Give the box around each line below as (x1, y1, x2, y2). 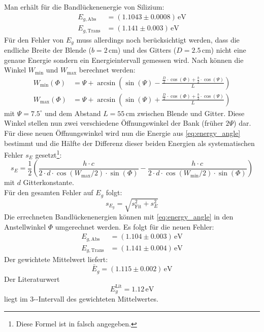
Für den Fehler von (4, 34, 64, 45)
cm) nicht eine (202, 45, 246, 55)
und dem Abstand (45, 107, 101, 118)
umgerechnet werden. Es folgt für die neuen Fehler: (55, 221, 214, 232)
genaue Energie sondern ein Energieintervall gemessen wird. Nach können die (4, 54, 244, 65)
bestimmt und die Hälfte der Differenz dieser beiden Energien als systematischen (4, 137, 255, 148)
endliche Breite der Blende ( (4, 45, 91, 55)
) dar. (234, 118, 251, 128)
